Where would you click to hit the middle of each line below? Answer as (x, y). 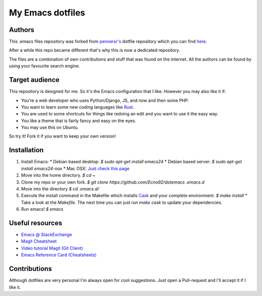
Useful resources (36, 223)
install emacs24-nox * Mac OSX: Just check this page (75, 168)
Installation (26, 150)
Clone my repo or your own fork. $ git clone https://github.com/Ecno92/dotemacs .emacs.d (113, 182)
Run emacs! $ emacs (42, 209)
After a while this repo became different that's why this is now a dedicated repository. (95, 50)
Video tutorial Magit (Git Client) (52, 248)
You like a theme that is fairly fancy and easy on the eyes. (79, 121)
